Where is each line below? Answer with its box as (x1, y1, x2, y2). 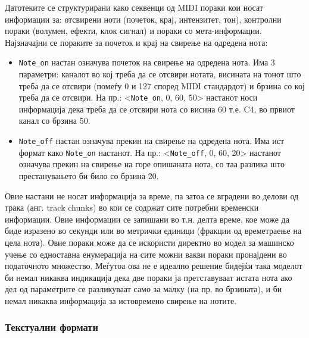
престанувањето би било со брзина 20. (18, 169, 159, 181)
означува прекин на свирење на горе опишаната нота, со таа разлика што (18, 158, 285, 170)
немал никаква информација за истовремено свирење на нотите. (5, 294, 237, 306)
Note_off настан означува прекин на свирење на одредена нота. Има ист (18, 134, 285, 147)
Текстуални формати (5, 320, 98, 334)
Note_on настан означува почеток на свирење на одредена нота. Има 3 (18, 56, 275, 68)
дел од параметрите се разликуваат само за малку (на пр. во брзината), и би (5, 283, 282, 295)
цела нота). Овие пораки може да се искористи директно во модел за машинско (5, 236, 294, 248)
